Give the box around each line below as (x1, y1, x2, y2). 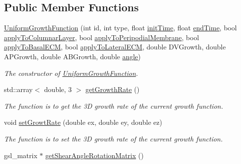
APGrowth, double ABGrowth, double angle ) (4, 51, 141, 61)
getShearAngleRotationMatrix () (45, 150, 144, 160)
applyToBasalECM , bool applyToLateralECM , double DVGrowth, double (4, 42, 226, 52)
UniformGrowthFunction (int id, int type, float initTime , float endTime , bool (4, 23, 237, 33)
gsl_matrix (4, 150, 37, 160)
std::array (4, 84, 33, 94)
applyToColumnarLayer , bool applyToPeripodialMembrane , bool (4, 32, 199, 42)
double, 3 (44, 84, 72, 94)
